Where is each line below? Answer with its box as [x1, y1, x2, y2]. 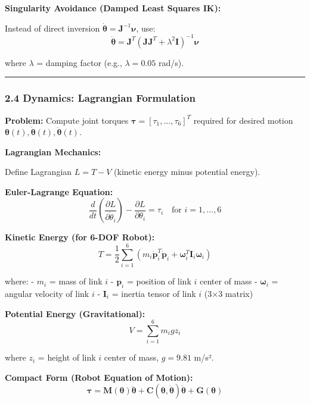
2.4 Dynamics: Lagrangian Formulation [5, 90, 196, 105]
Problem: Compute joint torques [5, 114, 129, 126]
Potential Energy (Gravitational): [5, 307, 145, 320]
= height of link [38, 351, 96, 364]
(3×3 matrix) [204, 287, 253, 299]
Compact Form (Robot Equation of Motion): [5, 371, 193, 383]
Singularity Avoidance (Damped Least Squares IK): [5, 2, 221, 14]
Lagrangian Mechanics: [5, 145, 101, 158]
